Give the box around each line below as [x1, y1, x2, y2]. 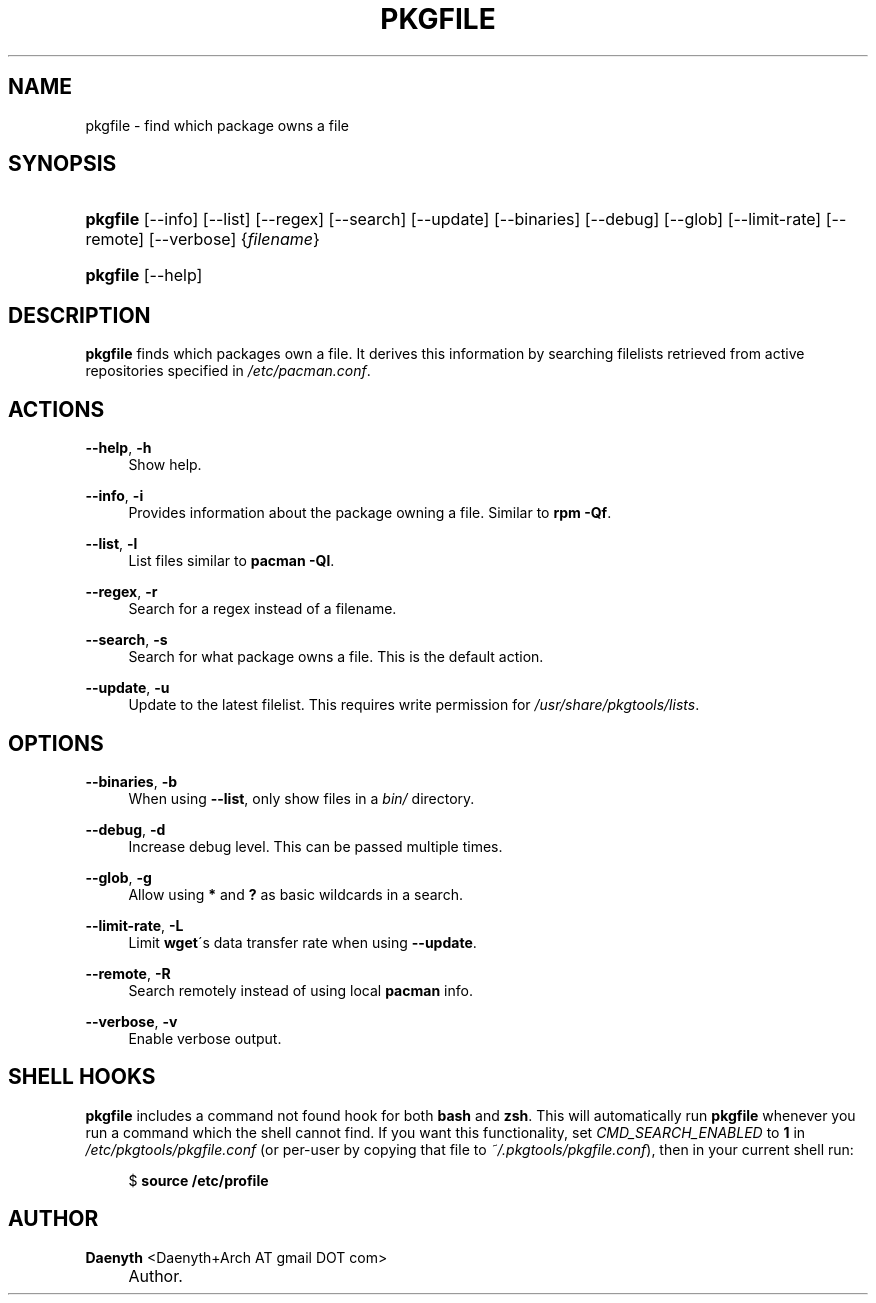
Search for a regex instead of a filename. [128, 600, 397, 618]
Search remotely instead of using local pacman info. [128, 981, 473, 999]
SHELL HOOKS [8, 1064, 156, 1090]
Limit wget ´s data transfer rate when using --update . [128, 933, 477, 951]
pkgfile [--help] [85, 265, 203, 286]
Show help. [128, 456, 202, 474]
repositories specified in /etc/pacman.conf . [85, 362, 371, 380]
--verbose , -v [85, 1012, 178, 1030]
